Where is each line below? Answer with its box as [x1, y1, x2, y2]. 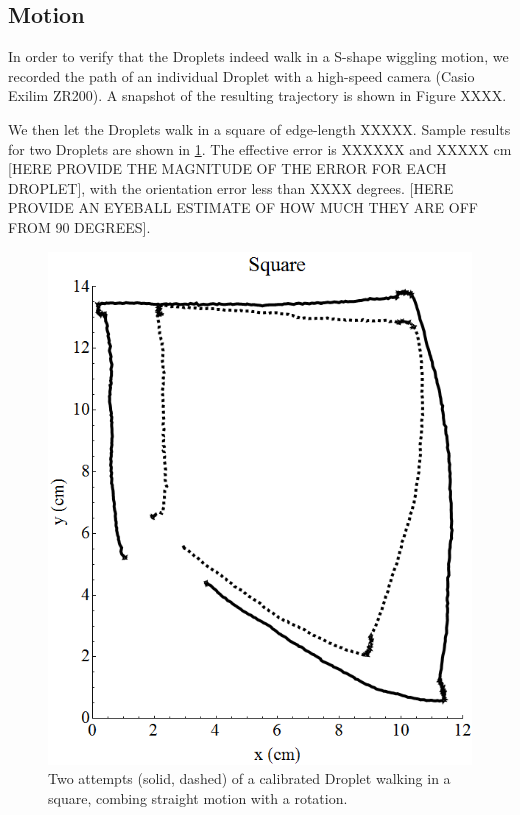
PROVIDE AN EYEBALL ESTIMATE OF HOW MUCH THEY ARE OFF [8, 197, 478, 218]
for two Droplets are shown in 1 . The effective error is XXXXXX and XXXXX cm [8, 138, 512, 159]
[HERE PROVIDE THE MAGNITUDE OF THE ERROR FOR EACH [8, 158, 447, 179]
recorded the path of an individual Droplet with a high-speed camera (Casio [8, 65, 475, 86]
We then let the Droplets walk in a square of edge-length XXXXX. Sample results [8, 118, 511, 139]
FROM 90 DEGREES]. [8, 216, 151, 237]
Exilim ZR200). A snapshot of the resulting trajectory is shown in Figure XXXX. [8, 85, 507, 106]
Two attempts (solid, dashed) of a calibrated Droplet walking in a [48, 768, 451, 789]
